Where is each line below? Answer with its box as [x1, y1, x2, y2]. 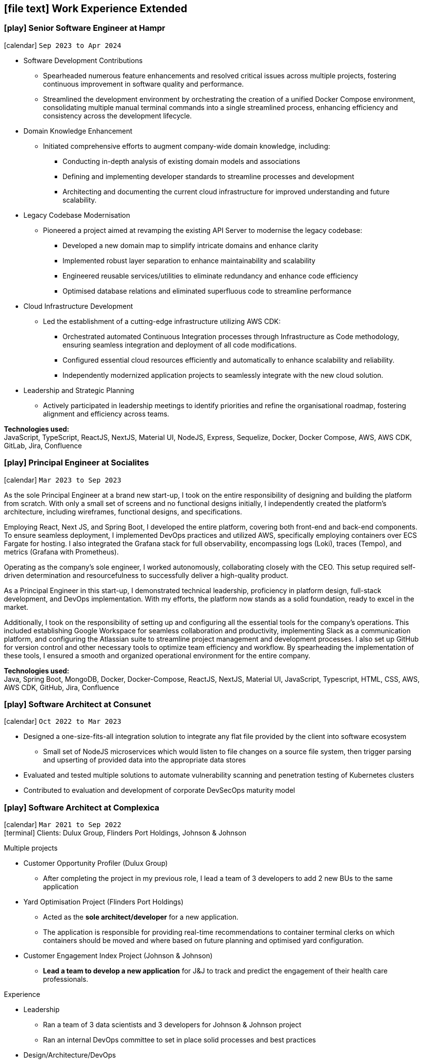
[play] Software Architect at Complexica [4, 802, 160, 812]
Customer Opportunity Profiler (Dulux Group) [23, 859, 168, 868]
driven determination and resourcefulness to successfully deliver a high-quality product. [4, 571, 288, 579]
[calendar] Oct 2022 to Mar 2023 [4, 717, 122, 726]
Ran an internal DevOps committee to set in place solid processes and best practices [43, 1036, 316, 1044]
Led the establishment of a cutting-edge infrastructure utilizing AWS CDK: [43, 317, 281, 325]
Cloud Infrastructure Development [23, 301, 133, 310]
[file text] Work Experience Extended [4, 2, 188, 15]
